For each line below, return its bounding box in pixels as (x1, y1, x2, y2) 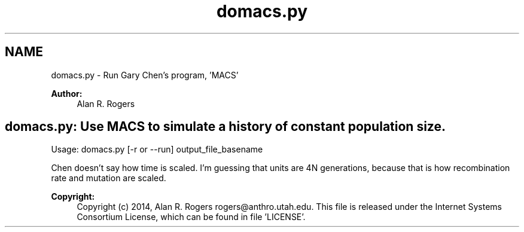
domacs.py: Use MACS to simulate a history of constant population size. (5, 119, 446, 135)
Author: (51, 88, 83, 99)
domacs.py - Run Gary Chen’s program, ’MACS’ (51, 69, 239, 80)
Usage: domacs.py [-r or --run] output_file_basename (51, 144, 263, 155)
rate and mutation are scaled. (51, 173, 166, 184)
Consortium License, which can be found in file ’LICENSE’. (77, 212, 306, 222)
